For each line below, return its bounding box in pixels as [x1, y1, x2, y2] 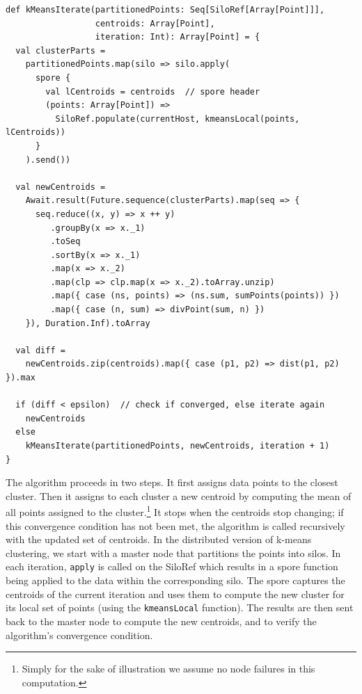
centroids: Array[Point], [95, 18, 215, 29]
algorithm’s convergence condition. [6, 627, 153, 642]
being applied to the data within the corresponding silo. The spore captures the [6, 573, 345, 588]
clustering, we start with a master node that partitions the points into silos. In [6, 545, 341, 560]
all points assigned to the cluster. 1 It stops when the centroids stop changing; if [6, 503, 344, 519]
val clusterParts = [15, 45, 106, 56]
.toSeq [50, 236, 81, 247]
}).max [6, 373, 36, 383]
